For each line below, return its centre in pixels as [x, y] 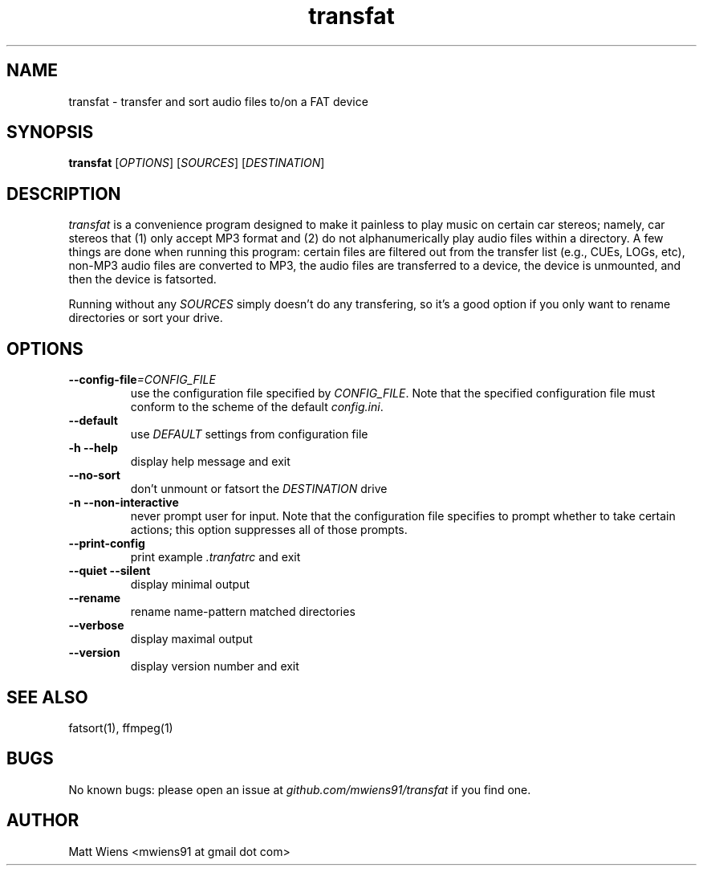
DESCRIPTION [64, 194]
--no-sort [94, 475]
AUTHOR [43, 821]
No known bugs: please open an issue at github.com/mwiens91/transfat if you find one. [300, 789]
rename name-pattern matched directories [243, 612]
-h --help [93, 448]
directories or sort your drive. [146, 318]
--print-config [107, 544]
